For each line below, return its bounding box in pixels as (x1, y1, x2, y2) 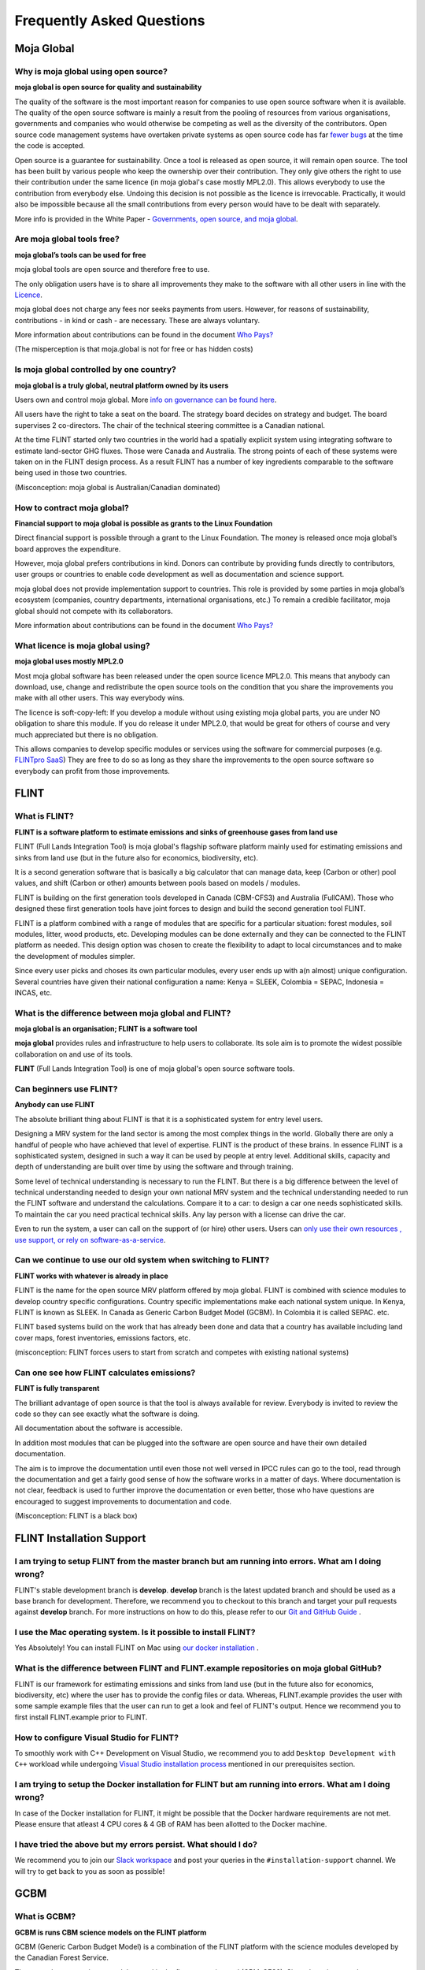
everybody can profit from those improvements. (14, 766, 171, 775)
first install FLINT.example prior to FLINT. (14, 1712, 148, 1722)
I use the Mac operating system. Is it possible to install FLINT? (14, 1627, 256, 1638)
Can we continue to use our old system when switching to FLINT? (14, 1254, 270, 1266)
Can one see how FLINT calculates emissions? (14, 1367, 196, 1378)
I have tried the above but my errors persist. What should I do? (14, 1838, 257, 1849)
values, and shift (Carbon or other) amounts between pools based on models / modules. (14, 879, 301, 888)
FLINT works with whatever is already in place (14, 1271, 168, 1280)
